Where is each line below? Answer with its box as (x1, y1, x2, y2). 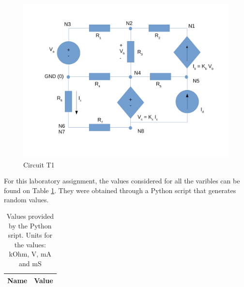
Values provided (6, 211, 54, 221)
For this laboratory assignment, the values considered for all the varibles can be (4, 176, 240, 186)
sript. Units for (8, 230, 52, 240)
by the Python (9, 220, 52, 230)
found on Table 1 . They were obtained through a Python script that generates (4, 185, 236, 195)
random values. (4, 195, 49, 205)
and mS (18, 258, 42, 268)
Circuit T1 (23, 159, 55, 169)
